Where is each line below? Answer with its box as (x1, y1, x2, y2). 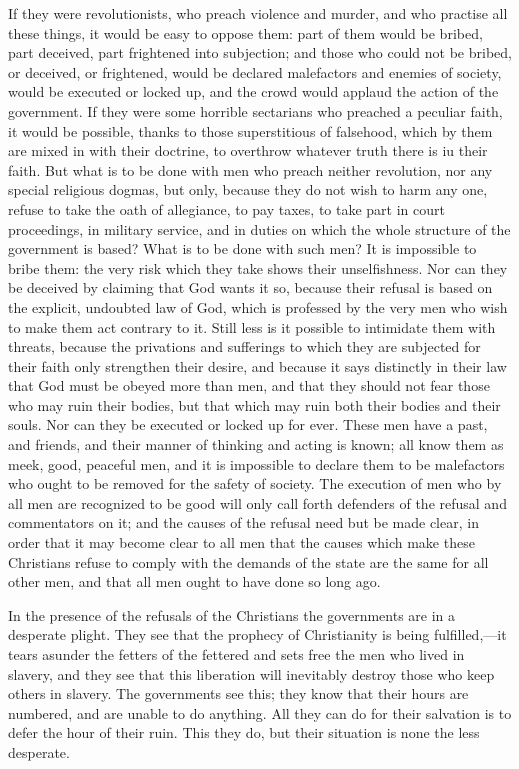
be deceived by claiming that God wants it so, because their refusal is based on (8, 277, 493, 298)
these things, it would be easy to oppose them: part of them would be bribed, (8, 22, 483, 43)
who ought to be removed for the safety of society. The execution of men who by (8, 473, 502, 494)
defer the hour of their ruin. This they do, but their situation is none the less (8, 722, 480, 743)
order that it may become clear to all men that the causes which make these (8, 532, 475, 553)
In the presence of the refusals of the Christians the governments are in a (8, 604, 456, 625)
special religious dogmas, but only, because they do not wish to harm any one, (8, 179, 488, 200)
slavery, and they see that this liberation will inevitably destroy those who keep (8, 663, 495, 684)
